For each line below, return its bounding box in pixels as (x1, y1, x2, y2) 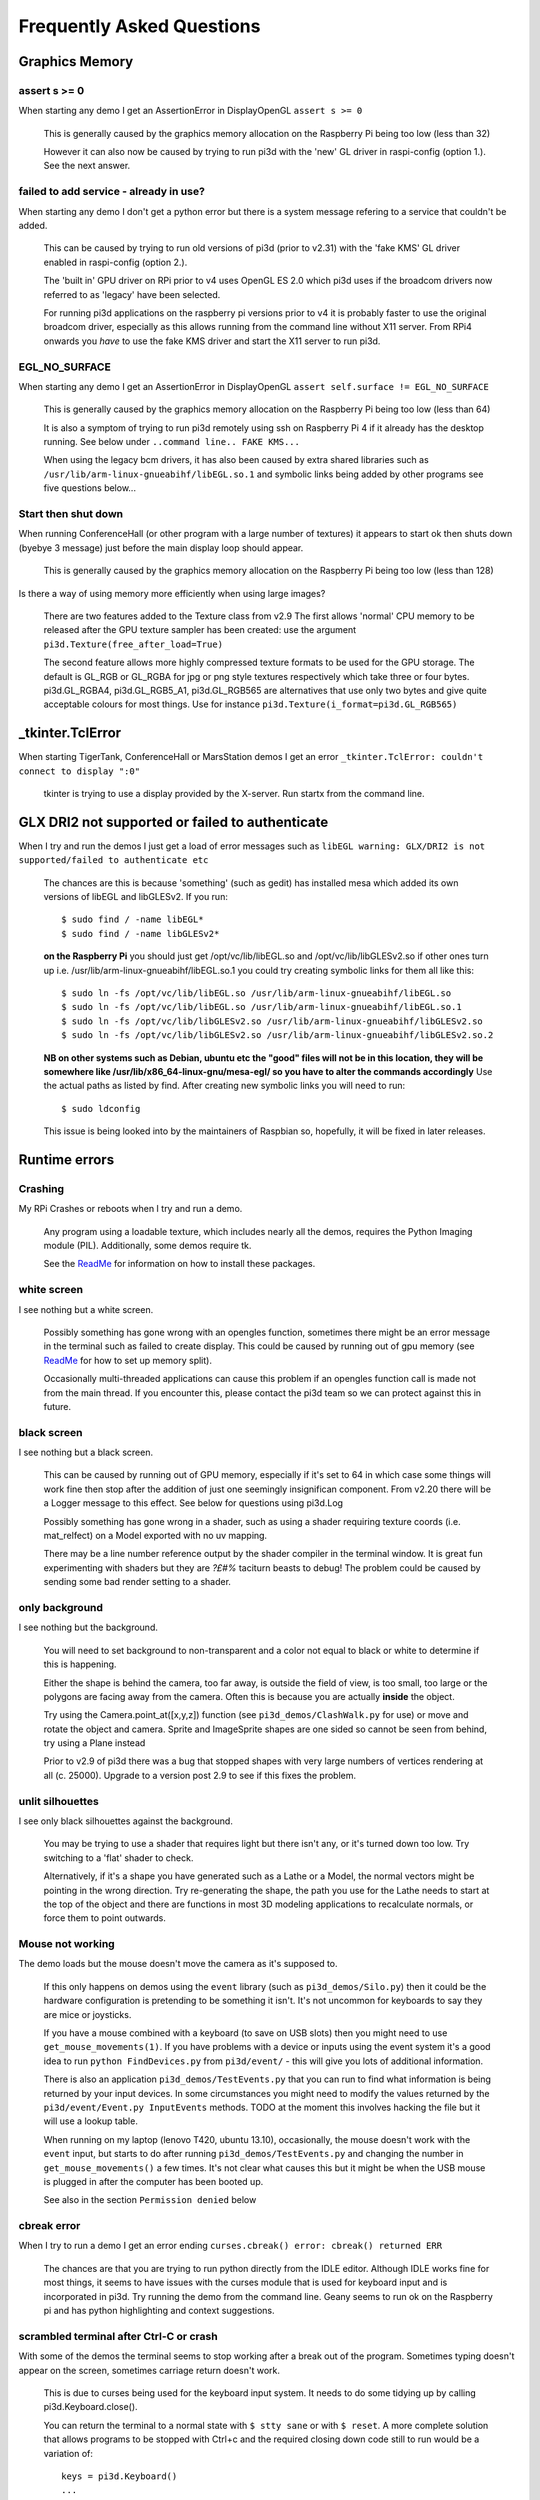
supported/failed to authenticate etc (18, 855, 209, 866)
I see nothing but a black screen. (18, 1446, 154, 1459)
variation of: (43, 2447, 94, 2459)
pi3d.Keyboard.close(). (43, 2401, 139, 2413)
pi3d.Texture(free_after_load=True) (43, 638, 224, 650)
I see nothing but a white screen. (18, 1303, 154, 1315)
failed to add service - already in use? (18, 185, 205, 199)
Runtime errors (18, 1151, 115, 1168)
